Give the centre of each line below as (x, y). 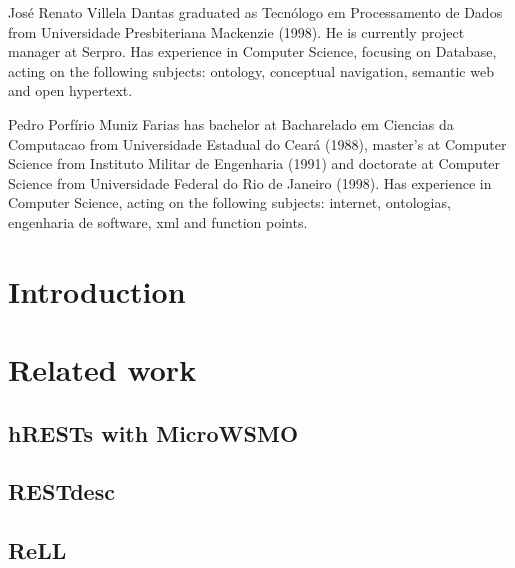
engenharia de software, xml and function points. (158, 221)
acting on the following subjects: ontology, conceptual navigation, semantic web (251, 70)
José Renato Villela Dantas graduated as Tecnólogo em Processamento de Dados (255, 12)
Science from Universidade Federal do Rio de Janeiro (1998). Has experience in (250, 182)
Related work (102, 369)
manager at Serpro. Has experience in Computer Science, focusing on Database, (252, 51)
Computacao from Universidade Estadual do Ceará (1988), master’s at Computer (257, 143)
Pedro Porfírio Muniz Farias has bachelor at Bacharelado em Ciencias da (231, 123)
